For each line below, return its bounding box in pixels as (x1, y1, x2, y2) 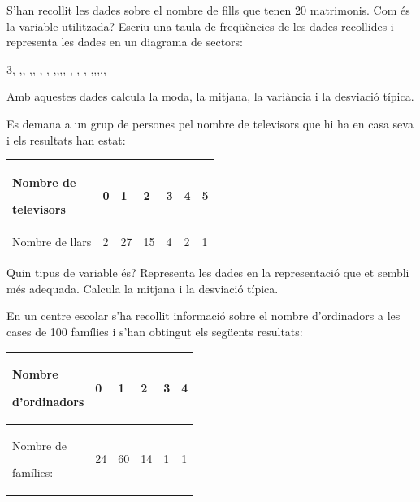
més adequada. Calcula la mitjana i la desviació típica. (6, 279, 279, 296)
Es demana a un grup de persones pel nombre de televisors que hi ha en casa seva (6, 115, 414, 132)
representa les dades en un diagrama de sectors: (6, 33, 244, 50)
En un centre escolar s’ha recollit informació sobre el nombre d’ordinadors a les (6, 307, 401, 324)
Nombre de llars (12, 233, 92, 250)
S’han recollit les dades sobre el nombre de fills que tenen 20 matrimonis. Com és (6, 2, 410, 18)
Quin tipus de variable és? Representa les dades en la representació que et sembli (6, 264, 409, 281)
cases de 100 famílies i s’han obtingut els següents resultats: (6, 322, 303, 340)
